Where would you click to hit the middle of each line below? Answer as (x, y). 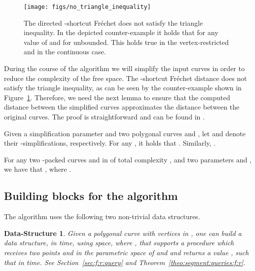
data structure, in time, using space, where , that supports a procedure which (119, 243)
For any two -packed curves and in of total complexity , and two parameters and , (128, 159)
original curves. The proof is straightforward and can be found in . (104, 116)
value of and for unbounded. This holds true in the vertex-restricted (126, 42)
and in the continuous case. (65, 52)
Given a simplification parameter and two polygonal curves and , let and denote (125, 133)
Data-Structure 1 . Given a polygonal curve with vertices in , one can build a (123, 233)
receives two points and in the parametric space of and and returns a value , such (127, 252)
